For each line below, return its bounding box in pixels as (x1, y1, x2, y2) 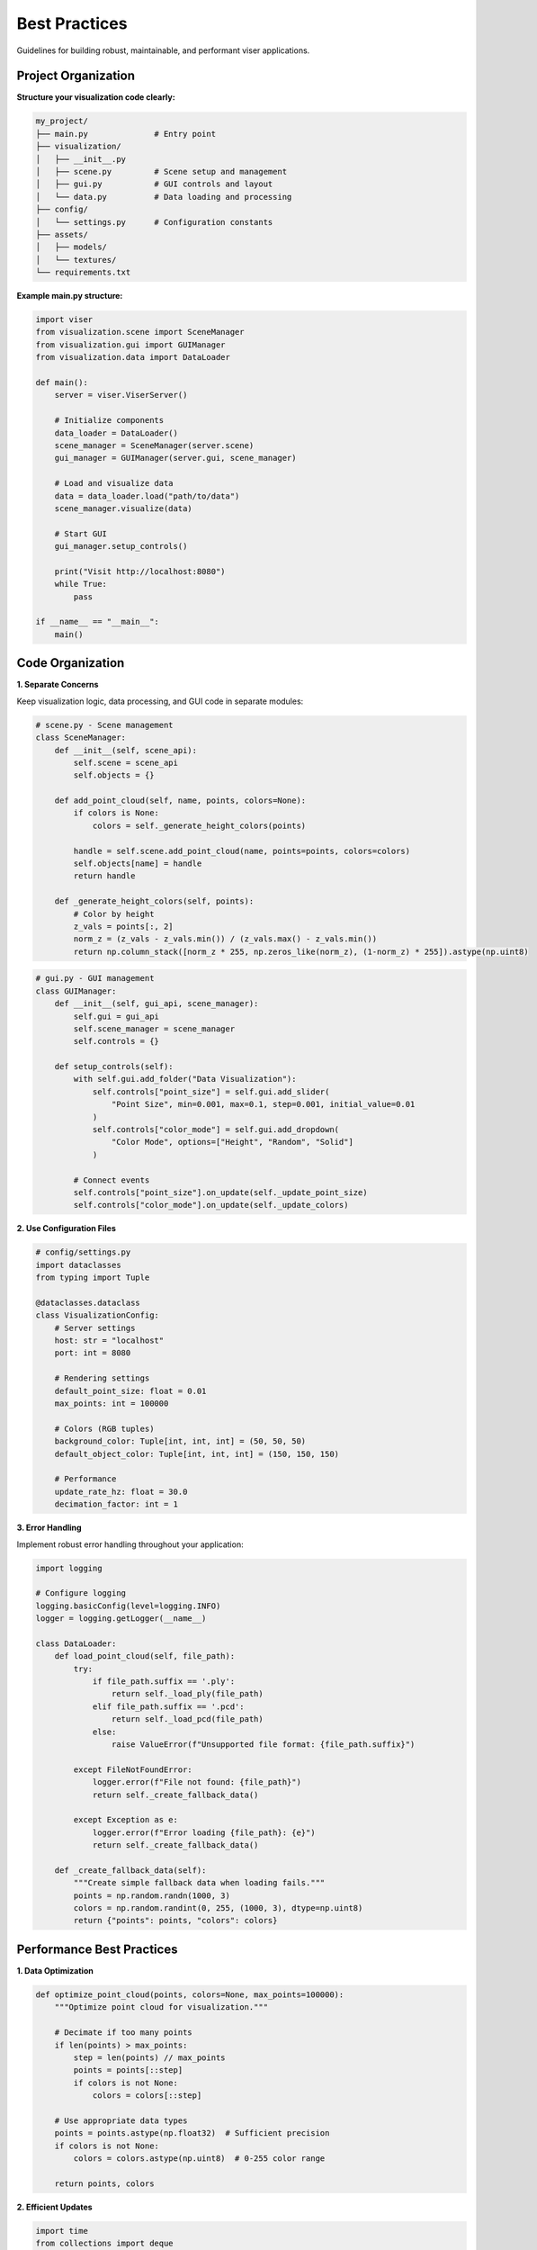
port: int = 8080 (54, 1348, 131, 1358)
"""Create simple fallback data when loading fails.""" (73, 1877, 326, 1888)
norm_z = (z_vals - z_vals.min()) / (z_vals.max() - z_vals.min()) (73, 934, 378, 944)
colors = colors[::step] (92, 2091, 202, 2101)
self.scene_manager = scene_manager (73, 1023, 236, 1034)
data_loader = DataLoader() (54, 427, 179, 438)
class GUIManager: (35, 985, 117, 996)
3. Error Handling (16, 1522, 82, 1534)
